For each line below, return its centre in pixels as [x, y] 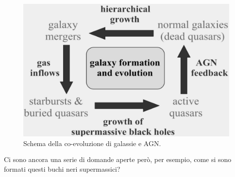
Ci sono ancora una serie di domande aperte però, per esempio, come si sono [118, 159]
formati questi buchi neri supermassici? [62, 169]
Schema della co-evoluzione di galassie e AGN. [92, 143]
